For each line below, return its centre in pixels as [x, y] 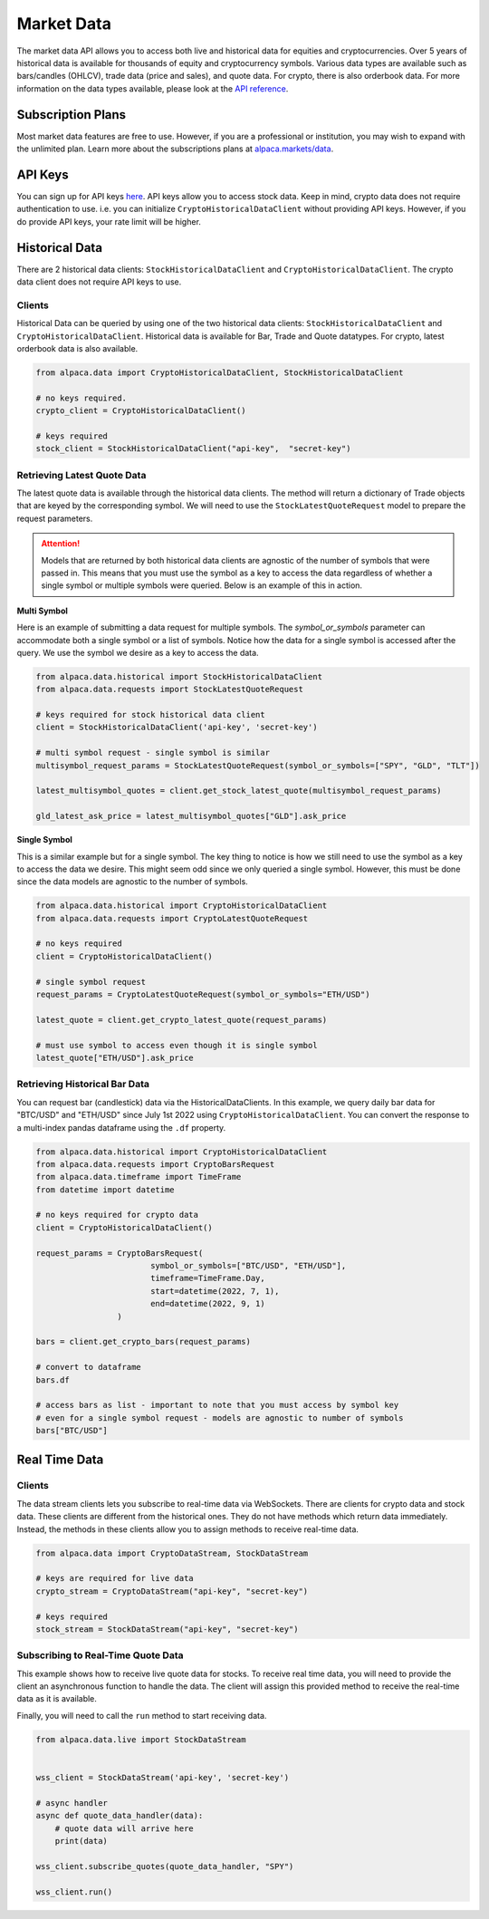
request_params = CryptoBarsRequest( [120, 1253]
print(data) [81, 1841]
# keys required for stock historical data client [151, 715]
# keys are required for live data [115, 1578]
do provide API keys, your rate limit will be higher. [109, 221]
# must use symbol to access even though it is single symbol [177, 1045]
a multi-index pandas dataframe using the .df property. [121, 1127]
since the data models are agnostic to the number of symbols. [132, 882]
